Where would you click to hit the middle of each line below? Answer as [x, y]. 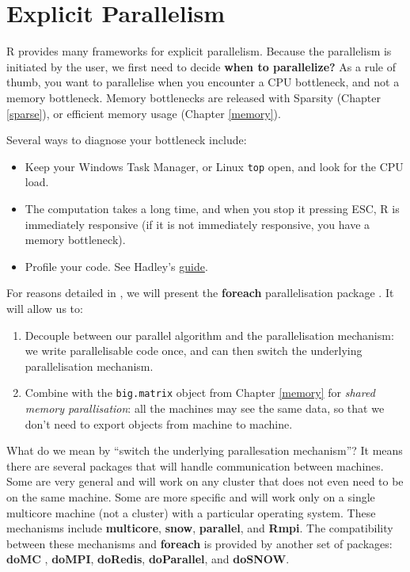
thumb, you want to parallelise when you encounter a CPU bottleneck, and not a [203, 82]
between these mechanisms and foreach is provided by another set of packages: [199, 543]
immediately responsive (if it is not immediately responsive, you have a [197, 224]
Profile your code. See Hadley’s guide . [116, 266]
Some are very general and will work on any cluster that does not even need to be [205, 481]
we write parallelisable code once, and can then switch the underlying [194, 351]
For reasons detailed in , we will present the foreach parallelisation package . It [200, 293]
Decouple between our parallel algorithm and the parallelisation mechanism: [209, 335]
